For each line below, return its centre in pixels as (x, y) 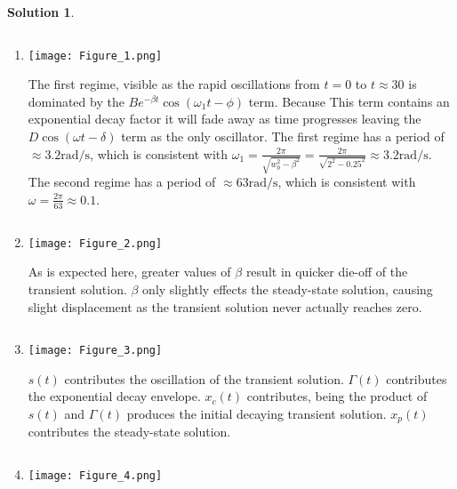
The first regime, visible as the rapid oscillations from (174, 84)
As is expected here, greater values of (129, 272)
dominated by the (76, 101)
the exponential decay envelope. (114, 396)
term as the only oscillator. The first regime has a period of (283, 136)
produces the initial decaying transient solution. (257, 414)
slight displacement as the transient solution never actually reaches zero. (225, 306)
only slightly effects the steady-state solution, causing (288, 289)
